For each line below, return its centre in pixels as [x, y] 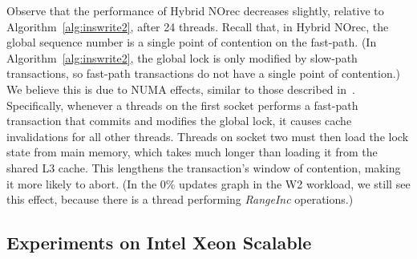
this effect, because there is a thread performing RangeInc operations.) [180, 199]
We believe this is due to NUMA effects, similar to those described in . [181, 89]
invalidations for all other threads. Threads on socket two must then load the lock [208, 136]
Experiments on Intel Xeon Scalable [159, 243]
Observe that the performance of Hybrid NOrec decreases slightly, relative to [195, 10]
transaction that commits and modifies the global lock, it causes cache [179, 121]
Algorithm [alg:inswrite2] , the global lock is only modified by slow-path [182, 57]
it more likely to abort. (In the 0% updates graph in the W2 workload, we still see [208, 183]
